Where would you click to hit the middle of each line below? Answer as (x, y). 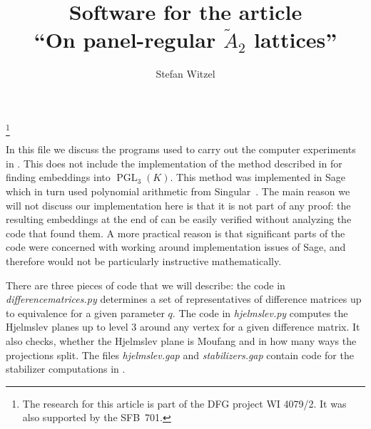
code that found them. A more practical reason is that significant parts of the (176, 233)
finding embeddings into (58, 177)
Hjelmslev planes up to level (67, 327)
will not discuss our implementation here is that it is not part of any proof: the (178, 205)
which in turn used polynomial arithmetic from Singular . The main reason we (178, 191)
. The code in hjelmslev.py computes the (260, 312)
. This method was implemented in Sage (258, 177)
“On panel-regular (125, 40)
